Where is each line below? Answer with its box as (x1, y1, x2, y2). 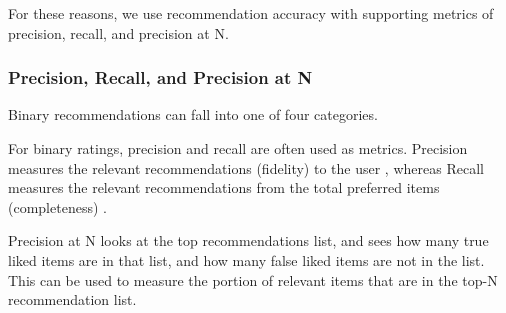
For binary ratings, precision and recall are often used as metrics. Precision (8, 138, 468, 158)
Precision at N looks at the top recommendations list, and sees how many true (8, 230, 489, 251)
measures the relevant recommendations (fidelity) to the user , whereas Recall (8, 157, 484, 178)
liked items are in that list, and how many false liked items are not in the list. (8, 249, 485, 270)
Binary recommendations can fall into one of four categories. (8, 104, 378, 125)
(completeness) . (8, 196, 107, 217)
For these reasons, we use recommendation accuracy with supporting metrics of (8, 3, 494, 23)
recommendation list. (8, 289, 137, 310)
